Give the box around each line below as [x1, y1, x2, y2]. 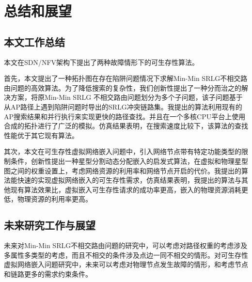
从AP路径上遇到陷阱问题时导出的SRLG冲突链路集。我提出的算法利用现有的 [4, 101, 242, 111]
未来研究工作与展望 [4, 218, 95, 233]
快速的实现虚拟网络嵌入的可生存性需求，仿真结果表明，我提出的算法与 [17, 175, 241, 185]
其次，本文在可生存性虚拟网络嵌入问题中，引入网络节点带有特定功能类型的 [4, 146, 241, 157]
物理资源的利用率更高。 [17, 194, 92, 204]
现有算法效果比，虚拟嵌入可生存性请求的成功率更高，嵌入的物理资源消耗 [10, 184, 241, 194]
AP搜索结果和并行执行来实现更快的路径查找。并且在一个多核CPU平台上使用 [4, 111, 246, 121]
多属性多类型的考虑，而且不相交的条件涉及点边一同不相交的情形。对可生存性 [4, 250, 248, 260]
